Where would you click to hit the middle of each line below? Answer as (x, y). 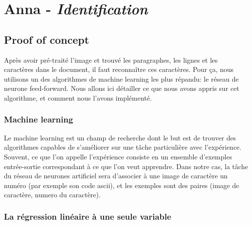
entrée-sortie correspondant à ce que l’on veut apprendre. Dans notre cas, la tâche (126, 166)
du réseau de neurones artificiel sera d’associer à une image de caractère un (116, 176)
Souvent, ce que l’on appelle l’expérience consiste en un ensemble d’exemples (118, 156)
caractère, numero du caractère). (52, 195)
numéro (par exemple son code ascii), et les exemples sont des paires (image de (122, 185)
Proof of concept (47, 39)
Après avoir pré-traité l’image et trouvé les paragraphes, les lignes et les (111, 60)
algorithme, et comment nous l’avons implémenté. (78, 97)
